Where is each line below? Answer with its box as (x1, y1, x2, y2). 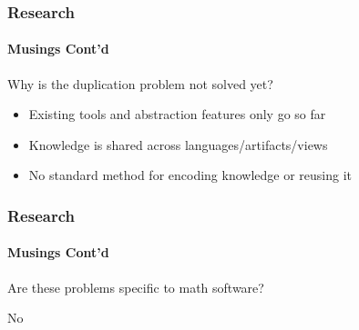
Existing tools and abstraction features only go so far (28, 105, 326, 124)
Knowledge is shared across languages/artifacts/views (28, 135, 328, 154)
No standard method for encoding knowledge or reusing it (28, 165, 353, 185)
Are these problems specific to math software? (7, 277, 264, 296)
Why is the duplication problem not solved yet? (7, 74, 273, 93)
